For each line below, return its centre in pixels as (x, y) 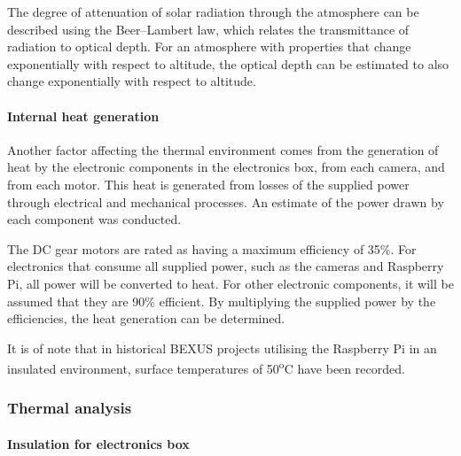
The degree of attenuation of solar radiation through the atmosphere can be (213, 12)
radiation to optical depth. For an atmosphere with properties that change (209, 46)
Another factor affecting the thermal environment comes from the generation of (223, 149)
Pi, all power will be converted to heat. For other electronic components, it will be (230, 283)
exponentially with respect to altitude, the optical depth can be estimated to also (228, 63)
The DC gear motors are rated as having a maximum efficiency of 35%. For (212, 248)
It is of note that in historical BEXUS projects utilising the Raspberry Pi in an (222, 348)
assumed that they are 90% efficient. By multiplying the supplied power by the (222, 301)
